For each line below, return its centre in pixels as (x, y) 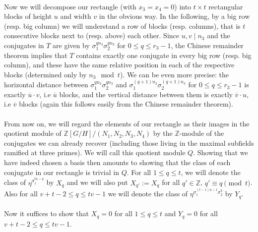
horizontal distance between (46, 85)
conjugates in (24, 45)
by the (163, 133)
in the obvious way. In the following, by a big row (174, 16)
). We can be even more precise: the (174, 74)
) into (183, 6)
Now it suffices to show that (46, 213)
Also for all (21, 194)
